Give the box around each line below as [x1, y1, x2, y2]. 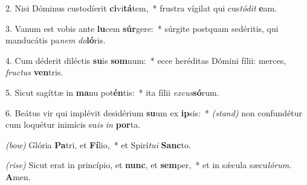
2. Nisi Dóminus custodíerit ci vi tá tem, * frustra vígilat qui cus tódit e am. [5, 2, 277, 14]
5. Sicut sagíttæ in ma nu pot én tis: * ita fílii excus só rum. [5, 86, 219, 98]
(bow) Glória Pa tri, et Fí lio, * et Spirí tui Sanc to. [5, 138, 191, 151]
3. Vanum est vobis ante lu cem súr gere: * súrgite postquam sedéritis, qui [5, 22, 279, 34]
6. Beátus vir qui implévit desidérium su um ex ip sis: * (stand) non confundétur [5, 106, 303, 119]
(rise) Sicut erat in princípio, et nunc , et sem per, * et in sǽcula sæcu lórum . [5, 158, 292, 171]
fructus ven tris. [5, 66, 63, 78]
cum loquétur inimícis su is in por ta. [5, 118, 141, 131]
